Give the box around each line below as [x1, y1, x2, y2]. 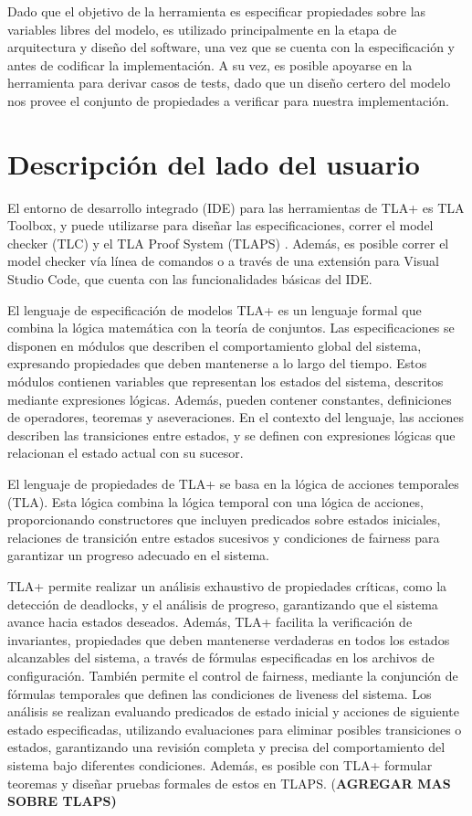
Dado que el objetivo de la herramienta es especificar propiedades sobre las [7, 2, 426, 20]
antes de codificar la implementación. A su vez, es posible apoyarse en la [7, 55, 413, 74]
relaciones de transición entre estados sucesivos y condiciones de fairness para [7, 527, 440, 546]
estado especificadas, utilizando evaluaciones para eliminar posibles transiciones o [7, 719, 462, 738]
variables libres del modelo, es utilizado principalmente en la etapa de [7, 19, 397, 38]
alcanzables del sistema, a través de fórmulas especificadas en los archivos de [7, 648, 435, 667]
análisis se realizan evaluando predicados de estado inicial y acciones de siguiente [7, 702, 459, 721]
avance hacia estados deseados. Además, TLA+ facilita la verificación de [7, 612, 413, 631]
